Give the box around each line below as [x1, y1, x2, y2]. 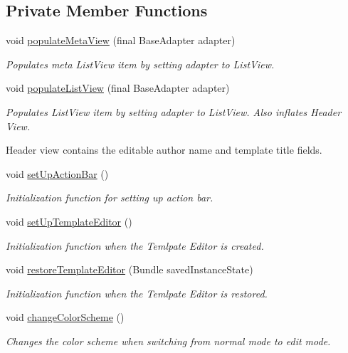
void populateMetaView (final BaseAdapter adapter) [6, 33, 236, 48]
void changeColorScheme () [6, 310, 125, 325]
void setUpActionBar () [6, 166, 109, 181]
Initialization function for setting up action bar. [6, 190, 213, 205]
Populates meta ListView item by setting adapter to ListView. [6, 56, 275, 71]
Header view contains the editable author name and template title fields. [6, 142, 322, 157]
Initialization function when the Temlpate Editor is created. [6, 238, 264, 253]
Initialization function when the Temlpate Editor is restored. [6, 285, 268, 300]
